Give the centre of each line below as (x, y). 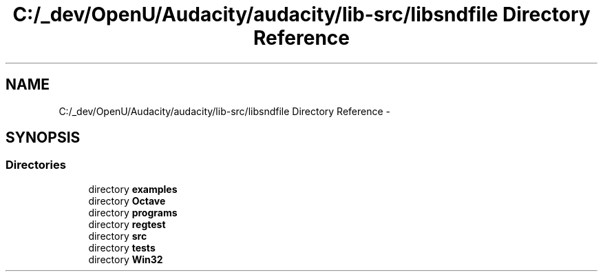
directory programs (133, 212)
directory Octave (127, 201)
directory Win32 (126, 259)
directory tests (122, 247)
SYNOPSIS (43, 138)
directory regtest (127, 224)
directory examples (133, 189)
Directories (36, 165)
